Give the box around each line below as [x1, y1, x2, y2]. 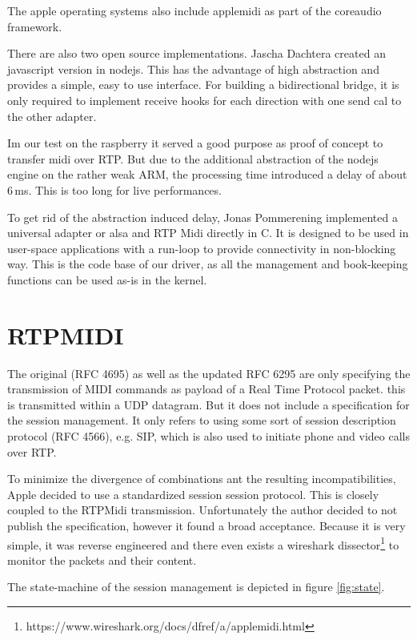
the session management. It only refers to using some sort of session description [7, 412, 396, 429]
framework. [7, 18, 62, 34]
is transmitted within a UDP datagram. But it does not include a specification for [7, 396, 410, 413]
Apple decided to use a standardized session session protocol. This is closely [7, 485, 379, 502]
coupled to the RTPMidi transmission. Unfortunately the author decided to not [7, 501, 398, 518]
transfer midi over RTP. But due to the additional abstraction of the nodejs [7, 150, 379, 167]
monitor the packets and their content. [7, 551, 197, 568]
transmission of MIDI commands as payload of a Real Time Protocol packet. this [7, 380, 406, 397]
